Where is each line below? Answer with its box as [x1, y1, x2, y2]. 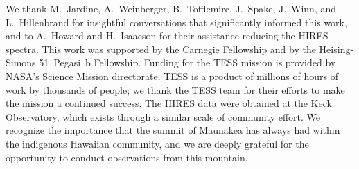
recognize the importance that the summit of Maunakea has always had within [6, 123, 340, 137]
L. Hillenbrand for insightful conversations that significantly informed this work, [6, 14, 347, 29]
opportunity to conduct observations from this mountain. [6, 150, 248, 164]
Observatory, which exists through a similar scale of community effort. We [6, 109, 321, 123]
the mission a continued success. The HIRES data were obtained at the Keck [6, 96, 332, 110]
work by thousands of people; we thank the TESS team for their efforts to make [6, 82, 345, 97]
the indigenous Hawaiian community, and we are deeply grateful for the [6, 136, 309, 150]
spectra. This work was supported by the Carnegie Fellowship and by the [6, 41, 316, 56]
